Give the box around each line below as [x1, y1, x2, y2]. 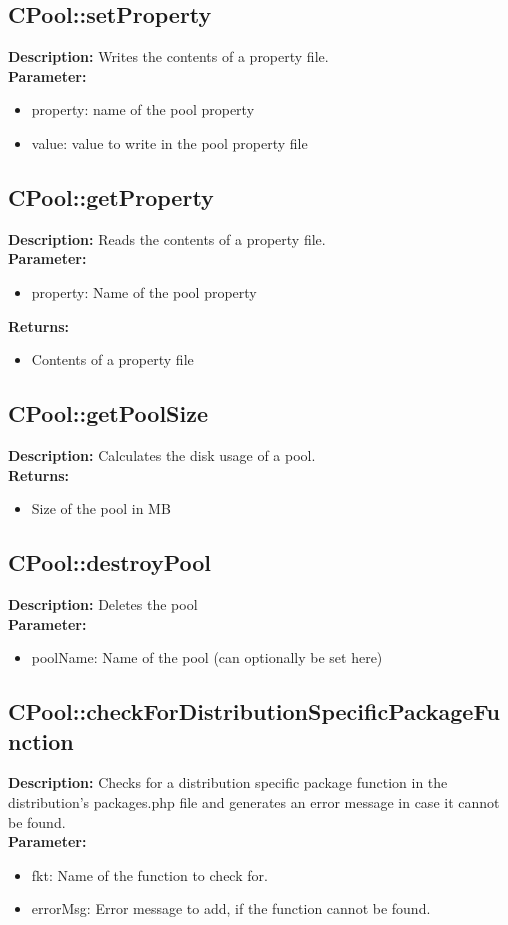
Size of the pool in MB [31, 498, 171, 519]
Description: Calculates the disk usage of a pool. [8, 444, 316, 465]
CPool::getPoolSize [8, 398, 209, 429]
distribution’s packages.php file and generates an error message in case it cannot [8, 791, 500, 812]
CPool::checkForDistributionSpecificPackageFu [8, 696, 501, 727]
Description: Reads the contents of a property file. [8, 228, 326, 249]
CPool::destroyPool [8, 547, 212, 578]
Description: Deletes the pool [8, 593, 198, 614]
